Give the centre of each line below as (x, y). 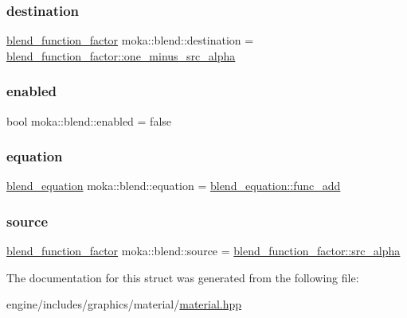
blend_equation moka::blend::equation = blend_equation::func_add (174, 186)
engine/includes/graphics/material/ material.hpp (124, 304)
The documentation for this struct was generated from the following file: (183, 277)
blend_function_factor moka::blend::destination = (130, 40)
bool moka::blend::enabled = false (89, 120)
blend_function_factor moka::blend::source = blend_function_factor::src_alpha (203, 251)
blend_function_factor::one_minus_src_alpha (121, 55)
